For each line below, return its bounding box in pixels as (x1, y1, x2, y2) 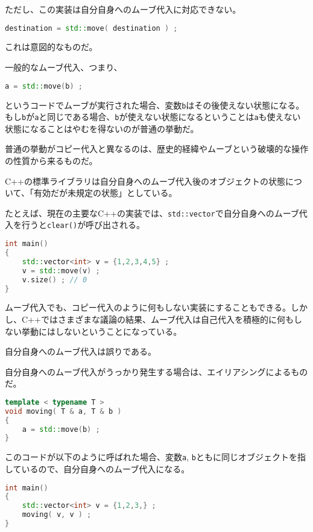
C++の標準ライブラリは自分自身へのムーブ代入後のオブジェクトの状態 (5, 174, 286, 187)
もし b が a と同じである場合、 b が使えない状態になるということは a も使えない (5, 110, 301, 123)
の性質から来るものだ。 (5, 154, 98, 167)
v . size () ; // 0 (22, 275, 87, 284)
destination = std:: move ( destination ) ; (5, 24, 178, 33)
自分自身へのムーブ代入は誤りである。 (5, 345, 157, 358)
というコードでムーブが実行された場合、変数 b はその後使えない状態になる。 (5, 98, 305, 111)
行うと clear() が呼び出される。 (21, 218, 145, 231)
